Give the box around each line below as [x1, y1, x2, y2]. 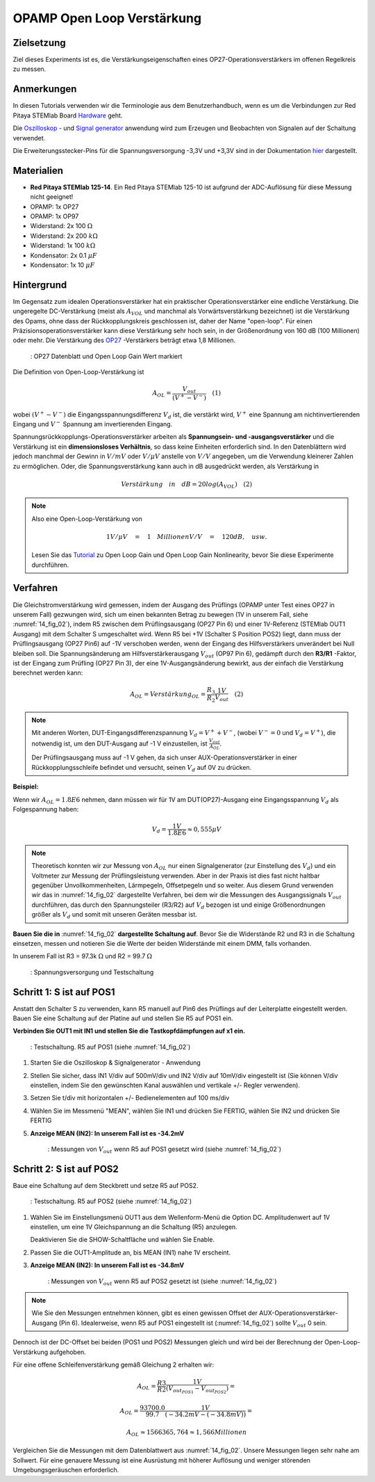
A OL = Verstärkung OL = [129, 691, 206, 700]
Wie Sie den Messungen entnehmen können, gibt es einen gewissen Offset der [31, 1309, 258, 1317]
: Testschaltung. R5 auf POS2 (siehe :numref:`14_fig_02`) [30, 1197, 192, 1206]
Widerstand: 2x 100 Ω [30, 222, 93, 230]
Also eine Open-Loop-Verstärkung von [31, 515, 142, 523]
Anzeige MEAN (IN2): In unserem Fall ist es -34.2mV [30, 1129, 184, 1137]
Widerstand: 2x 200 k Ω [30, 232, 99, 240]
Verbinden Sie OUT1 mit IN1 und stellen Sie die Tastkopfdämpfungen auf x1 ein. [12, 1026, 246, 1036]
